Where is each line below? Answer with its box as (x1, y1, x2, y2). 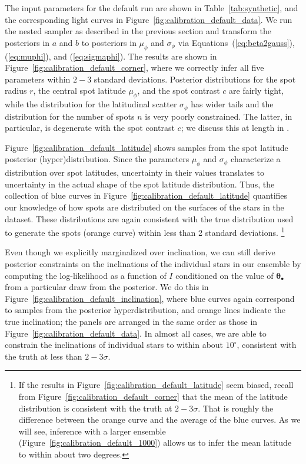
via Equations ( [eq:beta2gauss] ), (178, 36, 295, 48)
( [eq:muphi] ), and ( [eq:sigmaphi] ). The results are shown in (5, 50, 217, 62)
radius (5, 84, 27, 97)
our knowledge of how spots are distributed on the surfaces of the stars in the (5, 200, 284, 213)
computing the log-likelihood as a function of (5, 269, 167, 281)
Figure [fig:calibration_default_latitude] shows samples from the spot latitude (5, 141, 288, 153)
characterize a (231, 153, 281, 165)
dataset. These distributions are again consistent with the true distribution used (5, 212, 294, 225)
